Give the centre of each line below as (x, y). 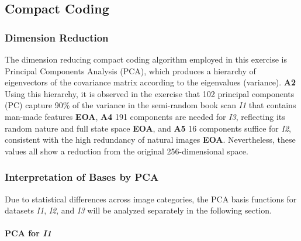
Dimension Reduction (57, 37)
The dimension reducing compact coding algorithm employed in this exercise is (146, 59)
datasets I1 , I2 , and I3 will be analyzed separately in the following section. (138, 210)
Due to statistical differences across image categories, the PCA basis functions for (151, 199)
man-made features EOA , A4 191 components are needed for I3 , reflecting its (145, 116)
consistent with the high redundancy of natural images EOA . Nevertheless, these (150, 140)
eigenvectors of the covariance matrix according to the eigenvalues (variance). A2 (150, 82)
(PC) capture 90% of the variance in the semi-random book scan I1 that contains (150, 105)
